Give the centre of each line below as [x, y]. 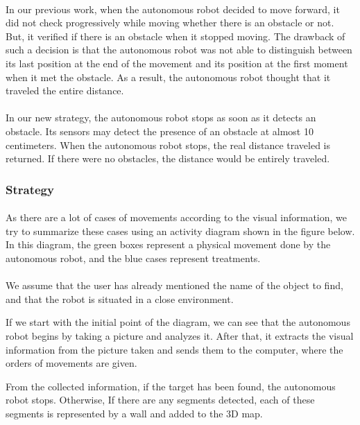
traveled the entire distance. [65, 90]
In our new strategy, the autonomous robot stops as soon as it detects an [161, 118]
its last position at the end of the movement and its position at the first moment [177, 63]
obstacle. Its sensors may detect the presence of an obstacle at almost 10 [160, 131]
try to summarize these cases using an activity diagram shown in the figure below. [180, 231]
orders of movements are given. [71, 363]
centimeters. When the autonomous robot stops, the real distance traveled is [168, 145]
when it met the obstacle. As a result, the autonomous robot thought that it [168, 77]
